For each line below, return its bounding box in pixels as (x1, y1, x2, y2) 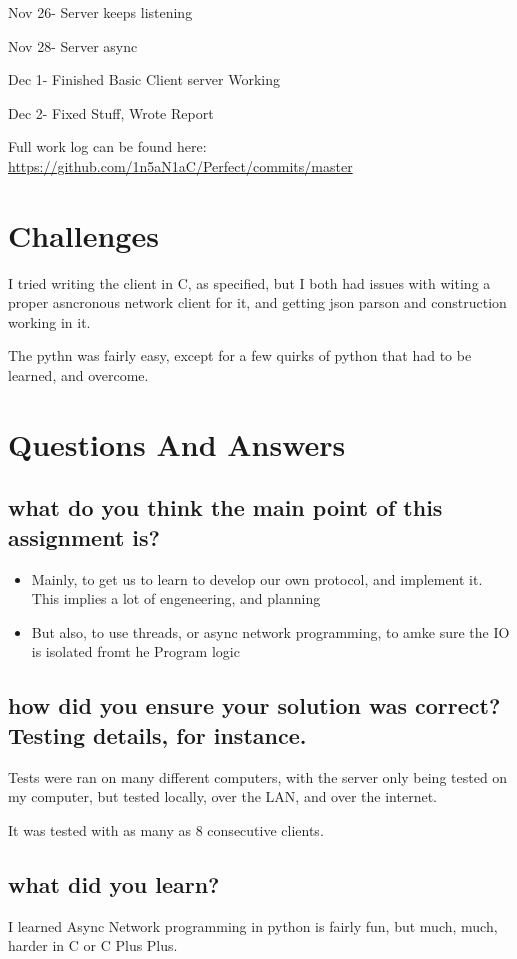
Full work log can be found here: (8, 136, 207, 157)
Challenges (8, 214, 159, 255)
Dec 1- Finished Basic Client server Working (8, 69, 280, 90)
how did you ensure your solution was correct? (8, 690, 501, 721)
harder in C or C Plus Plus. (8, 935, 178, 956)
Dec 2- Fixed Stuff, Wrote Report (8, 102, 214, 123)
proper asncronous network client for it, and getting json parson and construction (8, 292, 507, 313)
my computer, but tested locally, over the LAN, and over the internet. (8, 786, 437, 807)
